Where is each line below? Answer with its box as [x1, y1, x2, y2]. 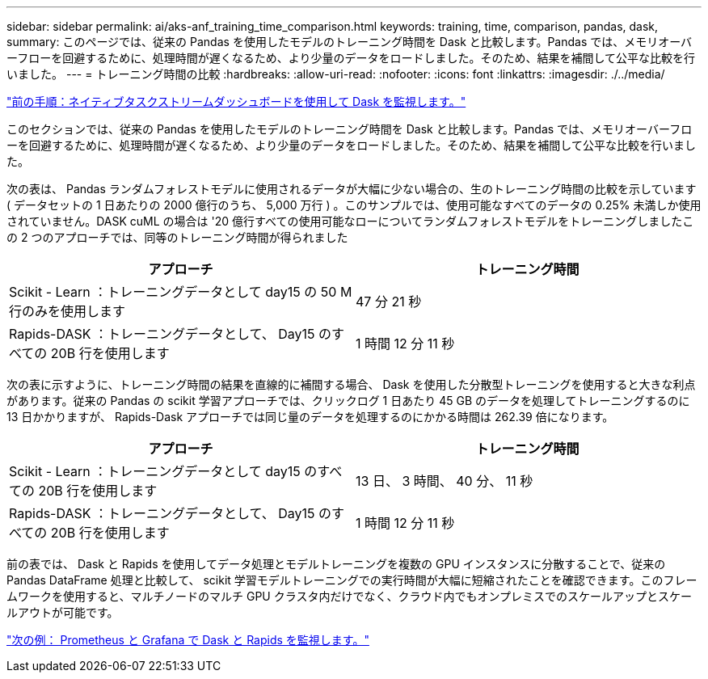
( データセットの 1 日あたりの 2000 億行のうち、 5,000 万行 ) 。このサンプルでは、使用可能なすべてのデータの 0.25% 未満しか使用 [6, 198, 702, 212]
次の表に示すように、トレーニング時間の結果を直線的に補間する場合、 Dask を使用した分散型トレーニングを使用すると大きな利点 [6, 377, 696, 391]
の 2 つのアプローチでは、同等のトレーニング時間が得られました [6, 230, 348, 244]
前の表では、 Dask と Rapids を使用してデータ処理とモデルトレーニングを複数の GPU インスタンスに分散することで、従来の [6, 557, 666, 571]
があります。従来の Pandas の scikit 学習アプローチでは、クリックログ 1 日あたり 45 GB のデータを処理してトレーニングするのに [6, 394, 690, 407]
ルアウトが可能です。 [6, 605, 119, 619]
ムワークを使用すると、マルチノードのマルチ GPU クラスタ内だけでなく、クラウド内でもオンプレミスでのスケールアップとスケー [6, 589, 692, 603]
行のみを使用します [9, 303, 126, 319]
